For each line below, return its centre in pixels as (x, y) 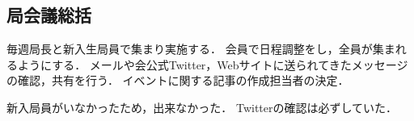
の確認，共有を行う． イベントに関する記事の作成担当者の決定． (178, 80)
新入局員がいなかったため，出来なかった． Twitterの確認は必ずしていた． (202, 107)
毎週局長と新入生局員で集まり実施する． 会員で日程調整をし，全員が (190, 49)
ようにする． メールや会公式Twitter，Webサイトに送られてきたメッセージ (213, 64)
